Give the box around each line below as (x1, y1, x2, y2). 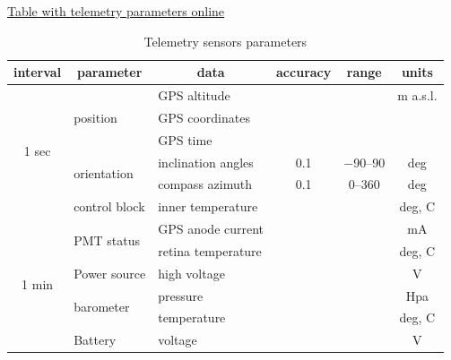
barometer (74, 297, 130, 316)
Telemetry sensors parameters (143, 31, 308, 50)
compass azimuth (158, 175, 252, 193)
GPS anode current (158, 219, 265, 238)
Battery (74, 330, 117, 349)
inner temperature (158, 197, 258, 216)
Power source (74, 263, 146, 282)
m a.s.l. (397, 86, 438, 105)
